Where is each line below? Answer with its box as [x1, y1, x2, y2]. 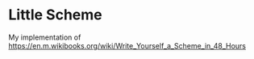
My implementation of [8, 32, 81, 42]
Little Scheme [8, 6, 102, 24]
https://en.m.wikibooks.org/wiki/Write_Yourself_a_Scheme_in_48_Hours [8, 40, 246, 50]
